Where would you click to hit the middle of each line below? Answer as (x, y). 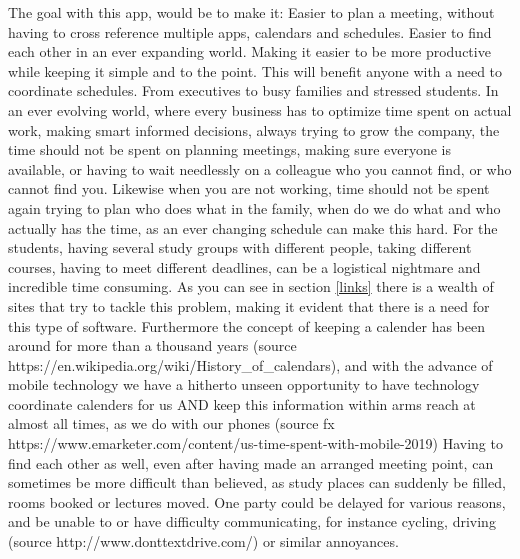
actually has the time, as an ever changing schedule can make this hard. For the (253, 227)
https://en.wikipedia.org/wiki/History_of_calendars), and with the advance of (250, 364)
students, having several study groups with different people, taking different (240, 247)
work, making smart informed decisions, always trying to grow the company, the (254, 129)
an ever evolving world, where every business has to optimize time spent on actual (260, 109)
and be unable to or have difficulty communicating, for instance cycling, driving (252, 521)
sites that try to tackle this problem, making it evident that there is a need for (249, 305)
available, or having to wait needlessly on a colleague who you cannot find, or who (260, 168)
